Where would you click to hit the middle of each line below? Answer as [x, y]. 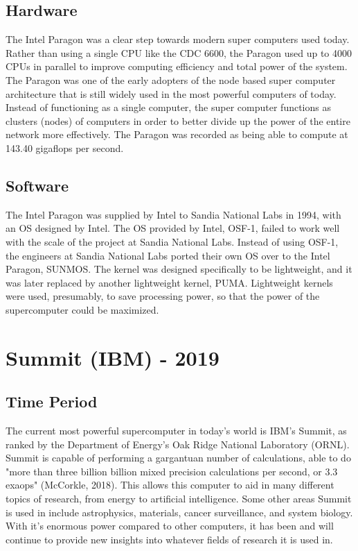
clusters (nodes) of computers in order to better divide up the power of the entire [178, 120]
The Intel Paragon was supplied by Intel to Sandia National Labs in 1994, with [173, 214]
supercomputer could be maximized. [82, 309]
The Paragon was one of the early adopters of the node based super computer [171, 79]
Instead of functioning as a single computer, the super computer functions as [168, 107]
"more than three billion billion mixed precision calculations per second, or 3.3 [172, 471]
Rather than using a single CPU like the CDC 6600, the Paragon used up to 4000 [179, 52]
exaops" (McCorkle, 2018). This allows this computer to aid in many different [170, 485]
